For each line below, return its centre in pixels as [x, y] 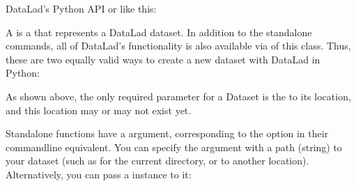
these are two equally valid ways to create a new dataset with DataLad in [163, 59]
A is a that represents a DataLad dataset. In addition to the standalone [159, 32]
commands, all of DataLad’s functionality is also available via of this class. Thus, [178, 46]
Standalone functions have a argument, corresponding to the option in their [167, 133]
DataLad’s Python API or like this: [81, 8]
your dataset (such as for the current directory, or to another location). [157, 161]
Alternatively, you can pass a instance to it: [99, 174]
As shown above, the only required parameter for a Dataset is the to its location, [178, 96]
